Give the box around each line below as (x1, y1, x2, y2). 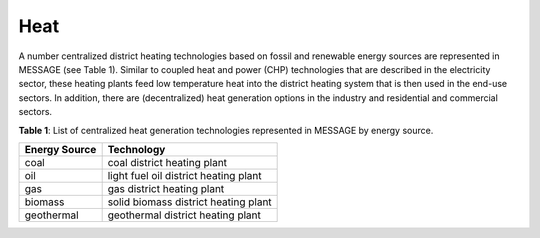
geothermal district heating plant (107, 208, 262, 222)
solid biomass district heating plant (107, 195, 272, 209)
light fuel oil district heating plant (107, 168, 262, 182)
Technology (107, 142, 166, 156)
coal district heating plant (107, 155, 228, 169)
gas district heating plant (107, 181, 225, 195)
